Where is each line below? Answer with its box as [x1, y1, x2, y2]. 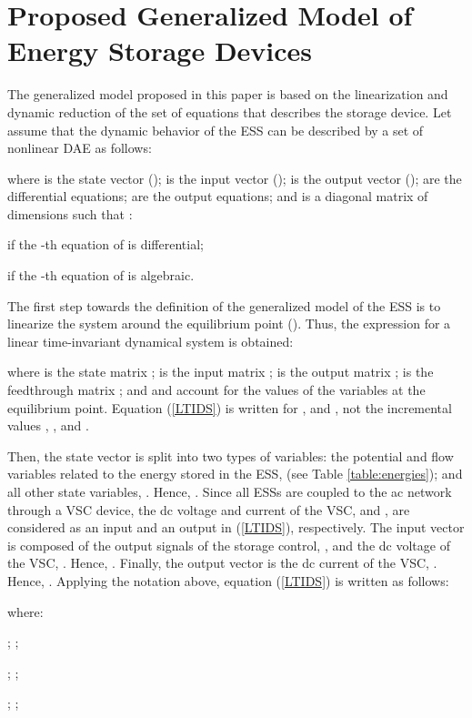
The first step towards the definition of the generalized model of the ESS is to [7, 296, 441, 315]
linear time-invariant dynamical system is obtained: [7, 331, 294, 350]
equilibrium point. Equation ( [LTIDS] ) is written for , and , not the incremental [7, 398, 452, 417]
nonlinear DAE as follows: [7, 138, 152, 157]
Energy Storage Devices [7, 32, 313, 69]
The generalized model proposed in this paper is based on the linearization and [7, 85, 448, 104]
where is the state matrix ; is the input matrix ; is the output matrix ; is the [7, 362, 434, 381]
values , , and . [7, 416, 89, 435]
